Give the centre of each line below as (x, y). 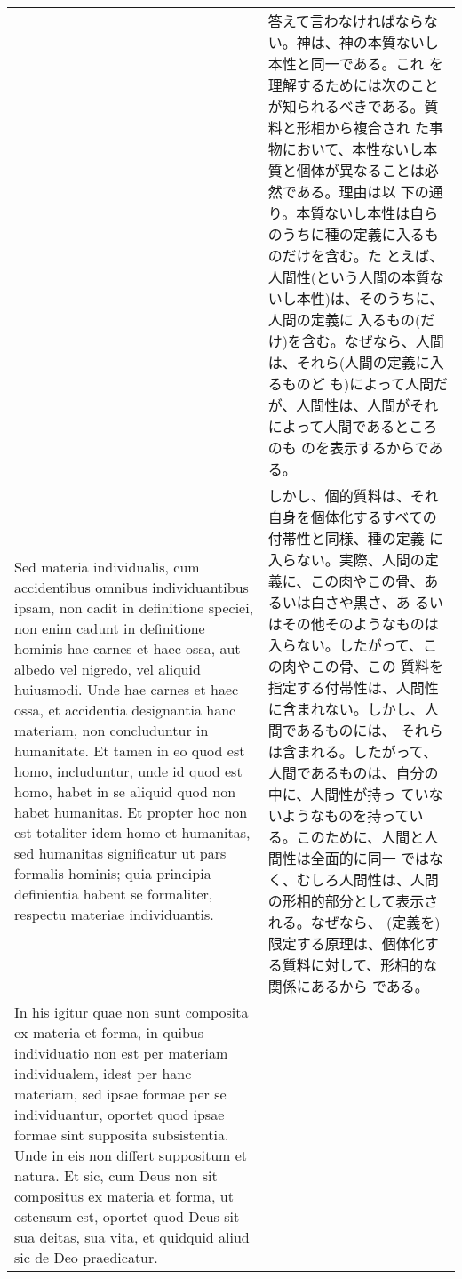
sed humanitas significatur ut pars (120, 853)
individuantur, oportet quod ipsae (119, 1114)
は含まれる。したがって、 (353, 751)
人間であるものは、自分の (353, 773)
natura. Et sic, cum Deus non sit (116, 1175)
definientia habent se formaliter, (114, 894)
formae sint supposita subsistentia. (122, 1135)
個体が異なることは (360, 170)
